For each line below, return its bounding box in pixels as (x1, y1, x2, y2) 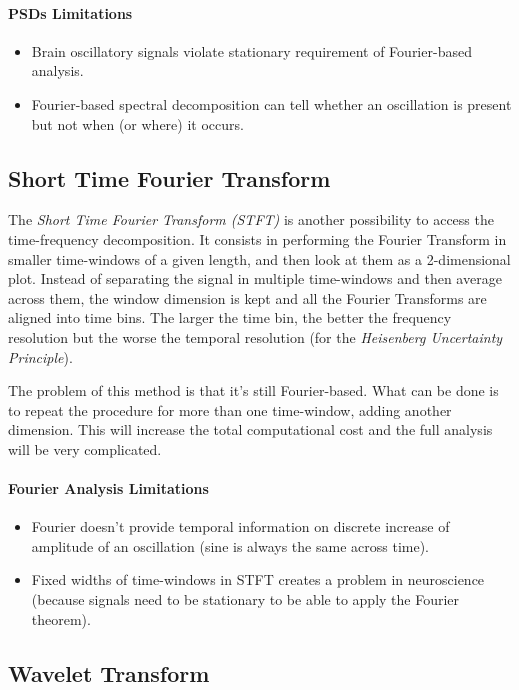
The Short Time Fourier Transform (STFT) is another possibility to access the (8, 209, 494, 230)
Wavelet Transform (8, 657, 210, 688)
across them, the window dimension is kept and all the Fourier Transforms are (8, 287, 487, 308)
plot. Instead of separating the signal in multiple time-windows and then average (8, 268, 502, 289)
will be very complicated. (8, 438, 162, 459)
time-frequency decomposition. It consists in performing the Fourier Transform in (8, 228, 507, 249)
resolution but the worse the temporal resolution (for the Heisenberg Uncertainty (8, 326, 503, 347)
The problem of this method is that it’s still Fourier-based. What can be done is (8, 380, 499, 401)
